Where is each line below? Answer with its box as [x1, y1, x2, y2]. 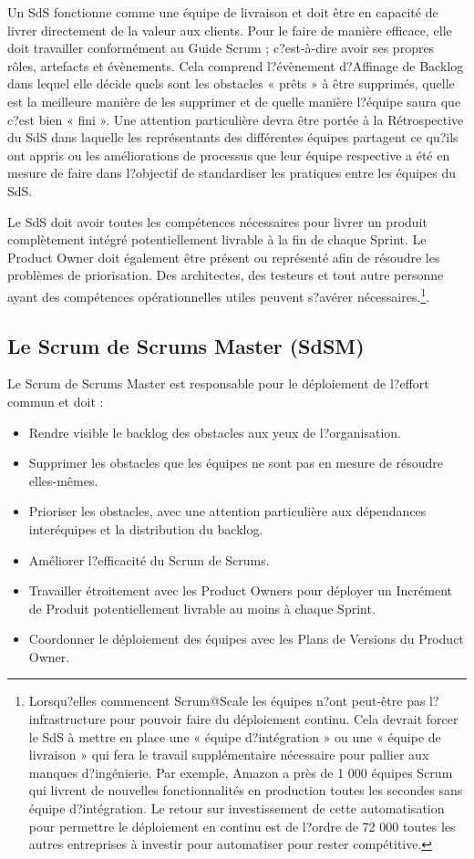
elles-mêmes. [28, 471, 98, 490]
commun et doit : [7, 391, 104, 410]
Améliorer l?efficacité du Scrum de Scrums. [28, 550, 270, 569]
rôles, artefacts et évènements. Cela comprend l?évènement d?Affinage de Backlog [7, 56, 464, 75]
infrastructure [28, 709, 106, 729]
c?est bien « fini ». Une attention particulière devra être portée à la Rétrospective [7, 109, 464, 129]
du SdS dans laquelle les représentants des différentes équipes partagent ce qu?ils [7, 128, 459, 147]
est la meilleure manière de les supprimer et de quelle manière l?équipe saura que [7, 91, 461, 110]
